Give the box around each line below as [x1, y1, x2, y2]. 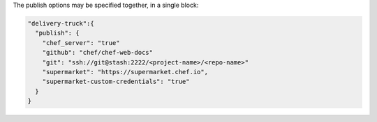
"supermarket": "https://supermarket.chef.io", [42, 68, 209, 76]
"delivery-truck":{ [27, 19, 94, 27]
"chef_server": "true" [42, 39, 120, 46]
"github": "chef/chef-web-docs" [42, 49, 154, 57]
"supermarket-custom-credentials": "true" [42, 78, 190, 86]
